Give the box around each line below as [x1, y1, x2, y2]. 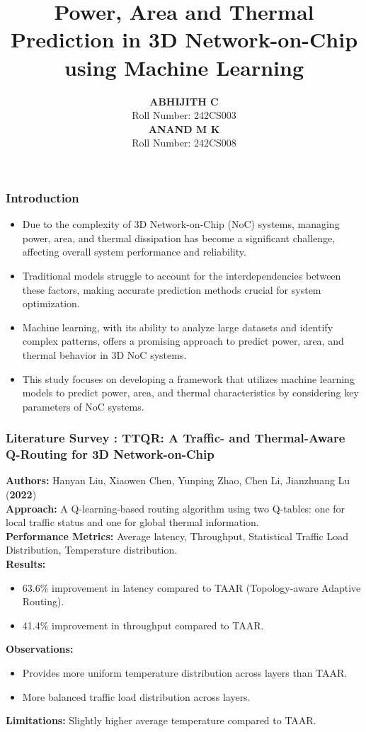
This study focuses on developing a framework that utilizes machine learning [22, 371, 355, 386]
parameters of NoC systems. [22, 399, 144, 413]
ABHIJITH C [149, 93, 219, 108]
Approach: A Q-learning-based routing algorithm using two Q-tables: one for [6, 501, 345, 515]
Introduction [6, 188, 79, 206]
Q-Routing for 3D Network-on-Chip [6, 445, 215, 463]
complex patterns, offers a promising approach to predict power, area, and [22, 333, 344, 348]
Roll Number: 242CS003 [132, 108, 236, 122]
